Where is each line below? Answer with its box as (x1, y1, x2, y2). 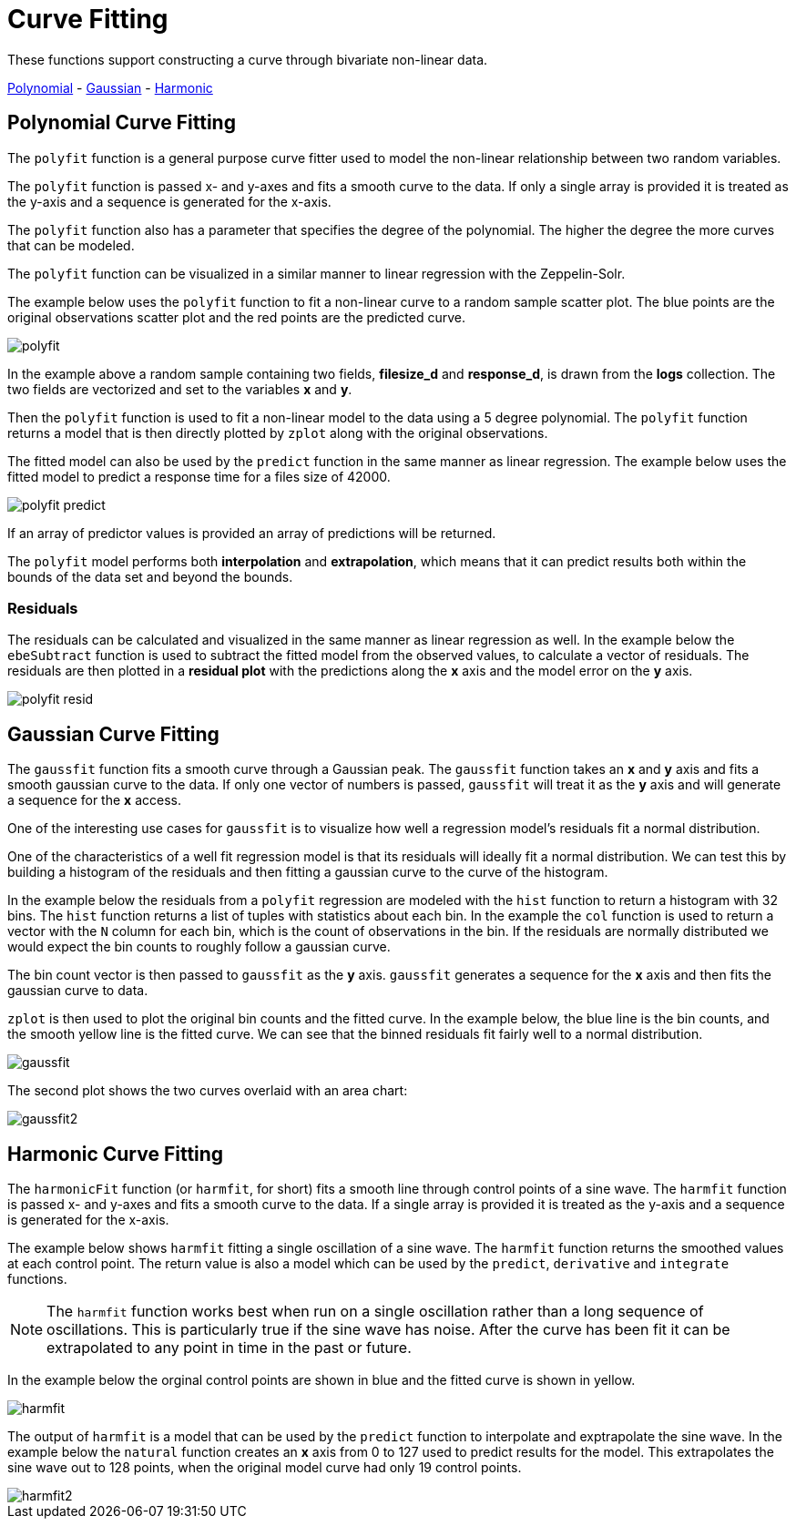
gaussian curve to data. (7, 982, 148, 999)
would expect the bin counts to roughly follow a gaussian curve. (7, 939, 391, 955)
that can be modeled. (7, 237, 135, 253)
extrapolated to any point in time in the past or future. (46, 1338, 412, 1358)
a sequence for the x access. (7, 792, 181, 809)
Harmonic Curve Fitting (7, 1142, 224, 1165)
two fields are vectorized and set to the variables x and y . (7, 381, 352, 397)
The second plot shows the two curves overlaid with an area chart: (7, 1083, 408, 1099)
